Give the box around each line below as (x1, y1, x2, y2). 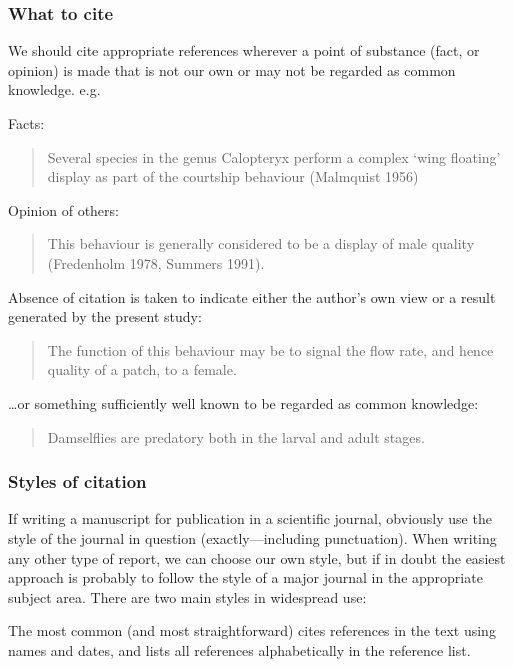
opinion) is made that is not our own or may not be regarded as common (8, 59, 456, 80)
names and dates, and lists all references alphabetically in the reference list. (8, 639, 471, 660)
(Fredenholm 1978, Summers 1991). (47, 252, 265, 273)
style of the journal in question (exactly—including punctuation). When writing (8, 527, 497, 548)
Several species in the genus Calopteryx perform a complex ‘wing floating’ (47, 146, 501, 167)
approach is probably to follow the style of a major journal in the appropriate (8, 567, 483, 588)
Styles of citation (8, 469, 147, 494)
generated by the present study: (8, 306, 202, 327)
